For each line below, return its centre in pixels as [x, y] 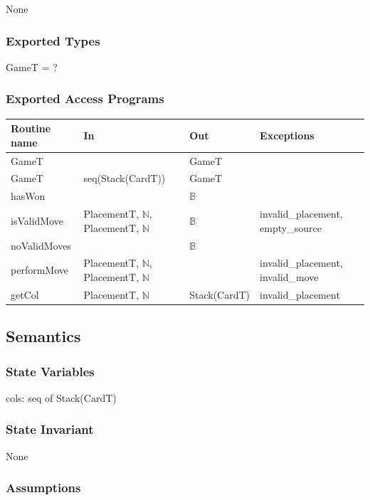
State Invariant [50, 429]
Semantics [43, 336]
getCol [25, 294]
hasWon [28, 196]
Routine [31, 128]
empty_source [291, 227]
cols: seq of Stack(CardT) [61, 397]
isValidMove [37, 220]
